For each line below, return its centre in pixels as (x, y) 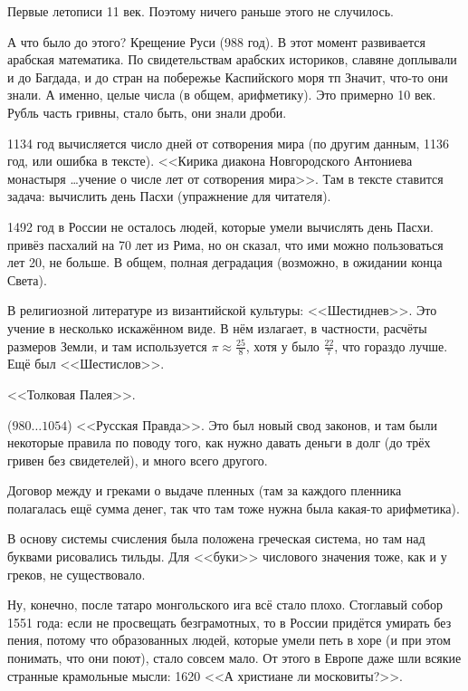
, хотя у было (282, 345)
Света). (27, 279)
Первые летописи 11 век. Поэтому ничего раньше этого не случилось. (201, 11)
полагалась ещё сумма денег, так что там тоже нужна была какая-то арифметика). (234, 508)
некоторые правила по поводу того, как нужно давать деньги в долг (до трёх (219, 442)
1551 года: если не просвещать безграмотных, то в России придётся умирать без (229, 622)
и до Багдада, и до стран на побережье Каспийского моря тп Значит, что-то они (228, 77)
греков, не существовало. (76, 574)
